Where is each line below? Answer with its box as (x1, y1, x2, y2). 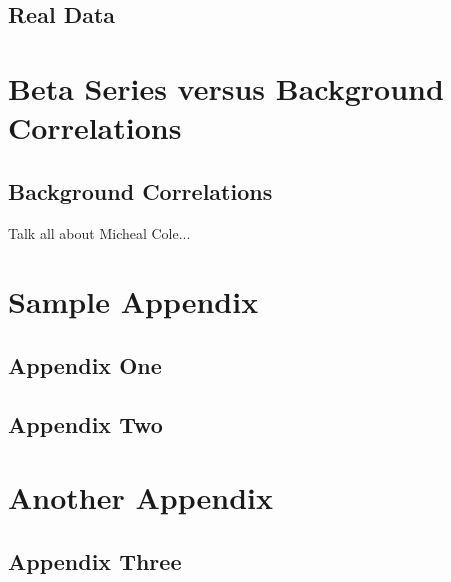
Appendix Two (8, 408, 163, 439)
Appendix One (8, 349, 162, 380)
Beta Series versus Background (8, 67, 444, 108)
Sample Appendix (8, 281, 259, 322)
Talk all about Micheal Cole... (8, 222, 191, 243)
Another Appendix (8, 477, 273, 518)
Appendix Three (8, 545, 182, 576)
